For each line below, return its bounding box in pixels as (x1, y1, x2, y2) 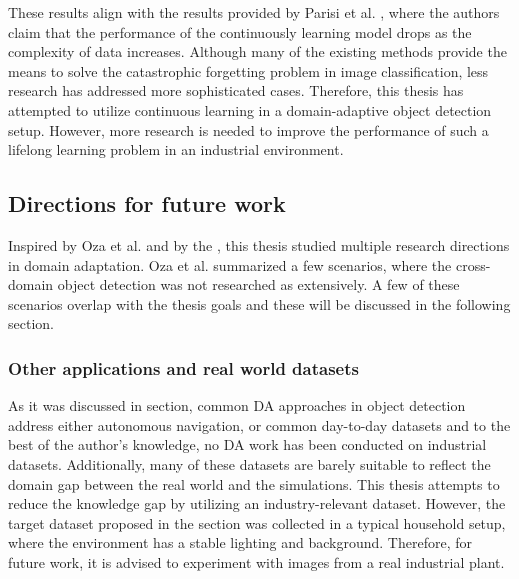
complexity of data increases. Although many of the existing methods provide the (8, 41, 507, 62)
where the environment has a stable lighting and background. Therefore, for (8, 532, 472, 553)
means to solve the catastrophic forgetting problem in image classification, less (8, 60, 489, 81)
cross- (455, 254, 491, 275)
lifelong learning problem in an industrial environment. (8, 139, 344, 160)
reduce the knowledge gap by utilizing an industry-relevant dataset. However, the (8, 493, 506, 514)
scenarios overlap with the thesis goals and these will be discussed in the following (8, 293, 511, 314)
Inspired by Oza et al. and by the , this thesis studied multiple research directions (8, 234, 510, 255)
